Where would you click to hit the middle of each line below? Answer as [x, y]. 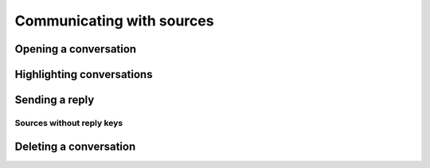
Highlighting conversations [84, 74]
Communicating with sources [114, 21]
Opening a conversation [76, 49]
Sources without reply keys [69, 123]
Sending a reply [55, 100]
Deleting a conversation [75, 146]
